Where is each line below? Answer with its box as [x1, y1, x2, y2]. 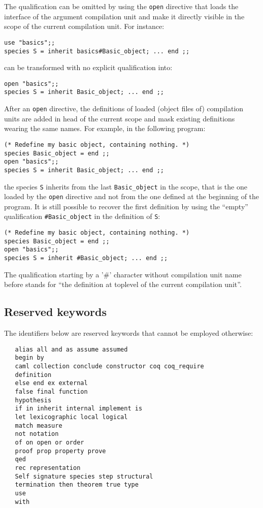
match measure [15, 422, 62, 429]
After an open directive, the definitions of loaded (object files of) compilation [4, 103, 244, 114]
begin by [15, 354, 44, 362]
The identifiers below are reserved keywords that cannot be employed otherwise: [4, 328, 253, 338]
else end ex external [15, 379, 88, 387]
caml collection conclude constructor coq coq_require [15, 363, 204, 370]
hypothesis [15, 396, 52, 404]
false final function [15, 388, 88, 395]
